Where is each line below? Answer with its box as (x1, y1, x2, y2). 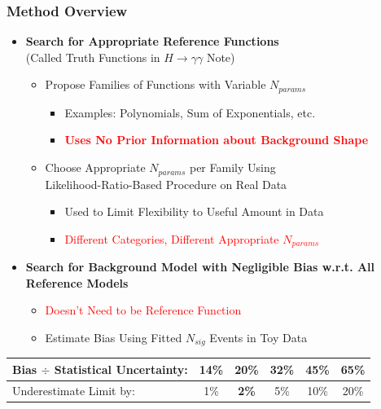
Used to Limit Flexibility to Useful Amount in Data (64, 203, 324, 220)
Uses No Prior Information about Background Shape (64, 131, 369, 148)
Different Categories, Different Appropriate (64, 230, 279, 247)
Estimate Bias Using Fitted (45, 328, 182, 345)
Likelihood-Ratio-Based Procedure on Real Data (45, 175, 287, 192)
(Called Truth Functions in (25, 48, 160, 65)
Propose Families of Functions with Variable (45, 76, 266, 93)
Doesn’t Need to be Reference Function (45, 301, 242, 319)
